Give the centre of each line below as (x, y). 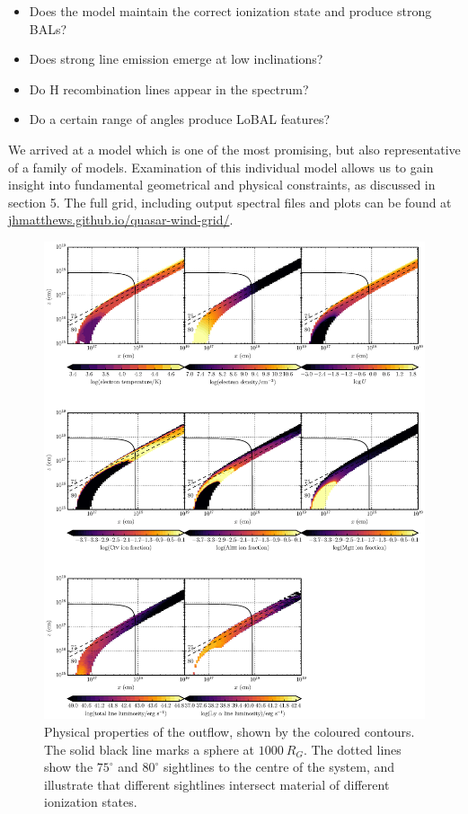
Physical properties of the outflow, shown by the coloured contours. (230, 731)
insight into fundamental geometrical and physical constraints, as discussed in (222, 185)
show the (69, 767)
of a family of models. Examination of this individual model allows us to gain (221, 167)
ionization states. (91, 802)
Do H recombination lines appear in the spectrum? (169, 88)
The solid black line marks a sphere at (150, 749)
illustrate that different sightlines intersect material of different (217, 784)
